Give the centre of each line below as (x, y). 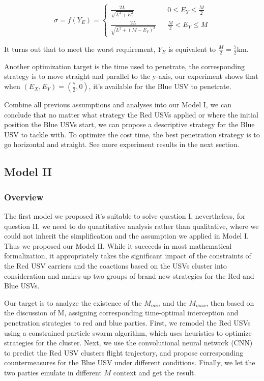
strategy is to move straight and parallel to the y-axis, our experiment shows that (131, 76)
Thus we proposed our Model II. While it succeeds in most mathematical (118, 245)
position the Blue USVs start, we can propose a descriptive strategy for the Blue (129, 124)
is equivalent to (192, 49)
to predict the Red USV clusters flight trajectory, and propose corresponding (124, 352)
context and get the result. (155, 372)
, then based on (230, 302)
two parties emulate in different (53, 372)
